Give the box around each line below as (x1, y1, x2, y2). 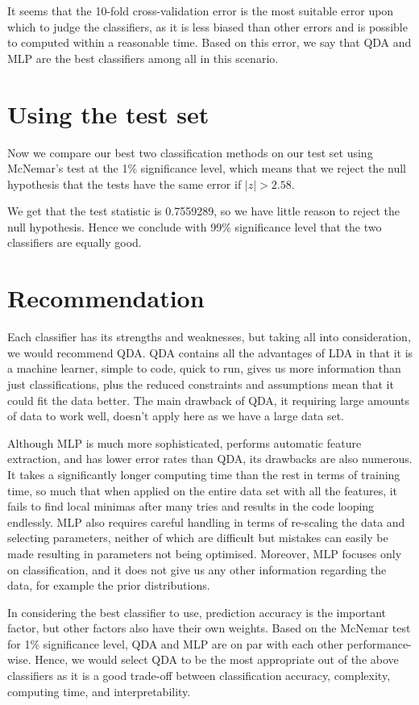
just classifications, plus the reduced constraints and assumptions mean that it (7, 375, 394, 392)
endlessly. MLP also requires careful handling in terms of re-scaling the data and (7, 513, 405, 530)
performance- (346, 635, 412, 652)
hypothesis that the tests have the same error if (7, 175, 242, 192)
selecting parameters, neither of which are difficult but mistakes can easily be (7, 529, 388, 546)
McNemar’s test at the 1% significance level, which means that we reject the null (7, 160, 406, 177)
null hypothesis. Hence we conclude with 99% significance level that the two (7, 218, 382, 235)
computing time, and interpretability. (7, 682, 191, 699)
